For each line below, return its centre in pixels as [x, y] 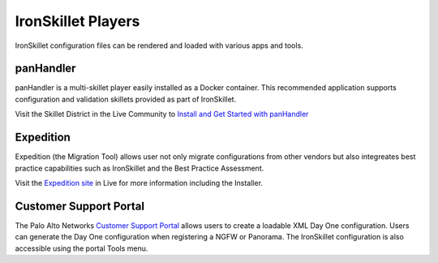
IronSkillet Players [77, 21]
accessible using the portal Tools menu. [82, 248]
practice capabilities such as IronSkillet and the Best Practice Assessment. [140, 168]
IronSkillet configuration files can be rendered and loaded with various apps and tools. [159, 45]
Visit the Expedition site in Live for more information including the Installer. [139, 183]
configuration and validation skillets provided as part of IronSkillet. [126, 99]
